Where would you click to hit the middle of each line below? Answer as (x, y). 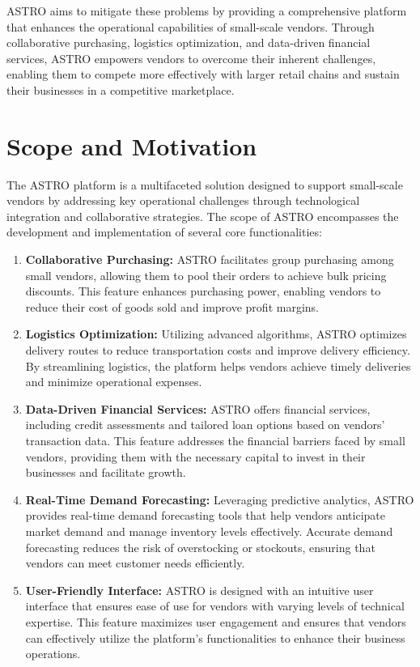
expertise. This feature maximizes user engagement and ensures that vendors (216, 621)
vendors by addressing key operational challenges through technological (183, 200)
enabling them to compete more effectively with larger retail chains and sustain (203, 74)
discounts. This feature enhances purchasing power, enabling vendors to (203, 291)
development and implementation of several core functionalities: (164, 232)
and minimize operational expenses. (114, 382)
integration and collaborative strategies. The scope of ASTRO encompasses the (203, 216)
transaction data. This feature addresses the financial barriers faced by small (215, 440)
